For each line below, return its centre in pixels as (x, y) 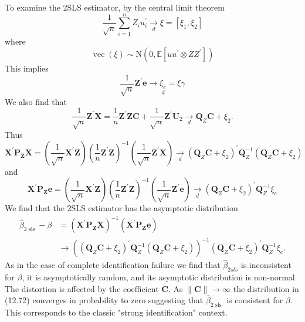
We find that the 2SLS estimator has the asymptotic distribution (121, 208)
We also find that (36, 101)
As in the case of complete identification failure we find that (113, 265)
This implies (27, 68)
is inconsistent (266, 265)
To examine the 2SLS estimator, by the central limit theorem (115, 7)
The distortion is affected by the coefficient (82, 288)
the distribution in (266, 288)
